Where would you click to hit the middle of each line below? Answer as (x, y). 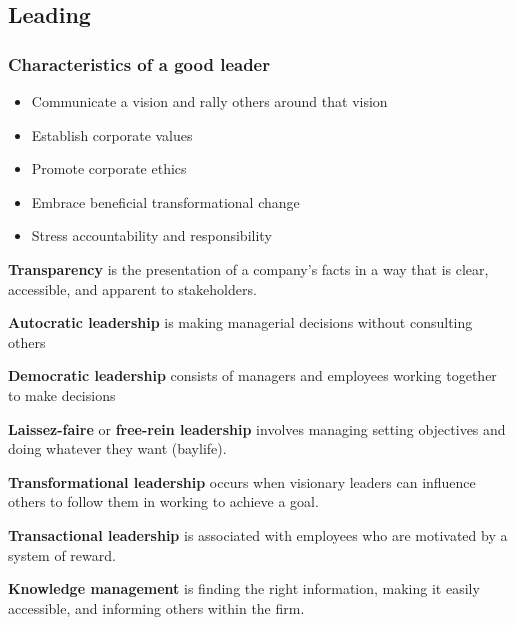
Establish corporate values (112, 134)
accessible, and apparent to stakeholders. (132, 288)
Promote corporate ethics (109, 168)
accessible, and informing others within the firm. (156, 607)
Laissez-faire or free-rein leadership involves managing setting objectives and (257, 428)
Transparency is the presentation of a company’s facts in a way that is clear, (248, 268)
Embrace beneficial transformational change (165, 201)
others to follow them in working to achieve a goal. (163, 501)
